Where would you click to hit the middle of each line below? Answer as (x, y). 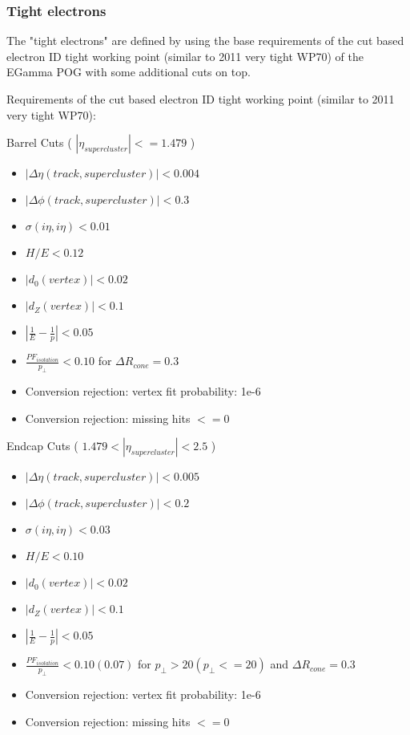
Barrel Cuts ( (39, 142)
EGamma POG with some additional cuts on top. (129, 72)
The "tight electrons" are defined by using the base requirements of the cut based (205, 41)
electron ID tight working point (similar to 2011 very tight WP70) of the (185, 56)
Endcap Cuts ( (42, 446)
